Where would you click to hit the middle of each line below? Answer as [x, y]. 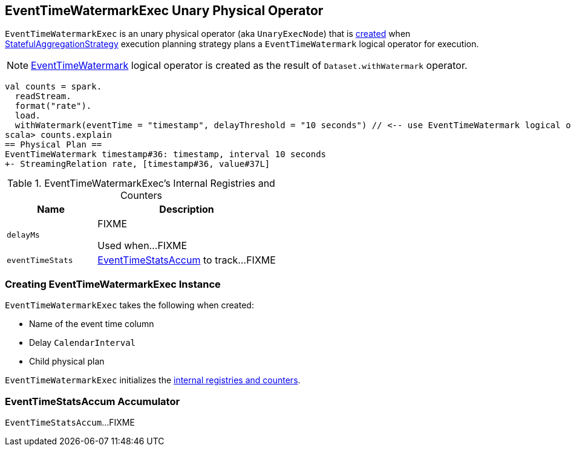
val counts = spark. [54, 87]
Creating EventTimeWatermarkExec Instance [113, 284]
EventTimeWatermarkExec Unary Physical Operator [164, 11]
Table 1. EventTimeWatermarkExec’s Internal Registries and [141, 183]
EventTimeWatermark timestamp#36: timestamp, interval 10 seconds [166, 154]
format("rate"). [53, 106]
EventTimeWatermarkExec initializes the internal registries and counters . [153, 380]
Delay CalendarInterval [82, 343]
